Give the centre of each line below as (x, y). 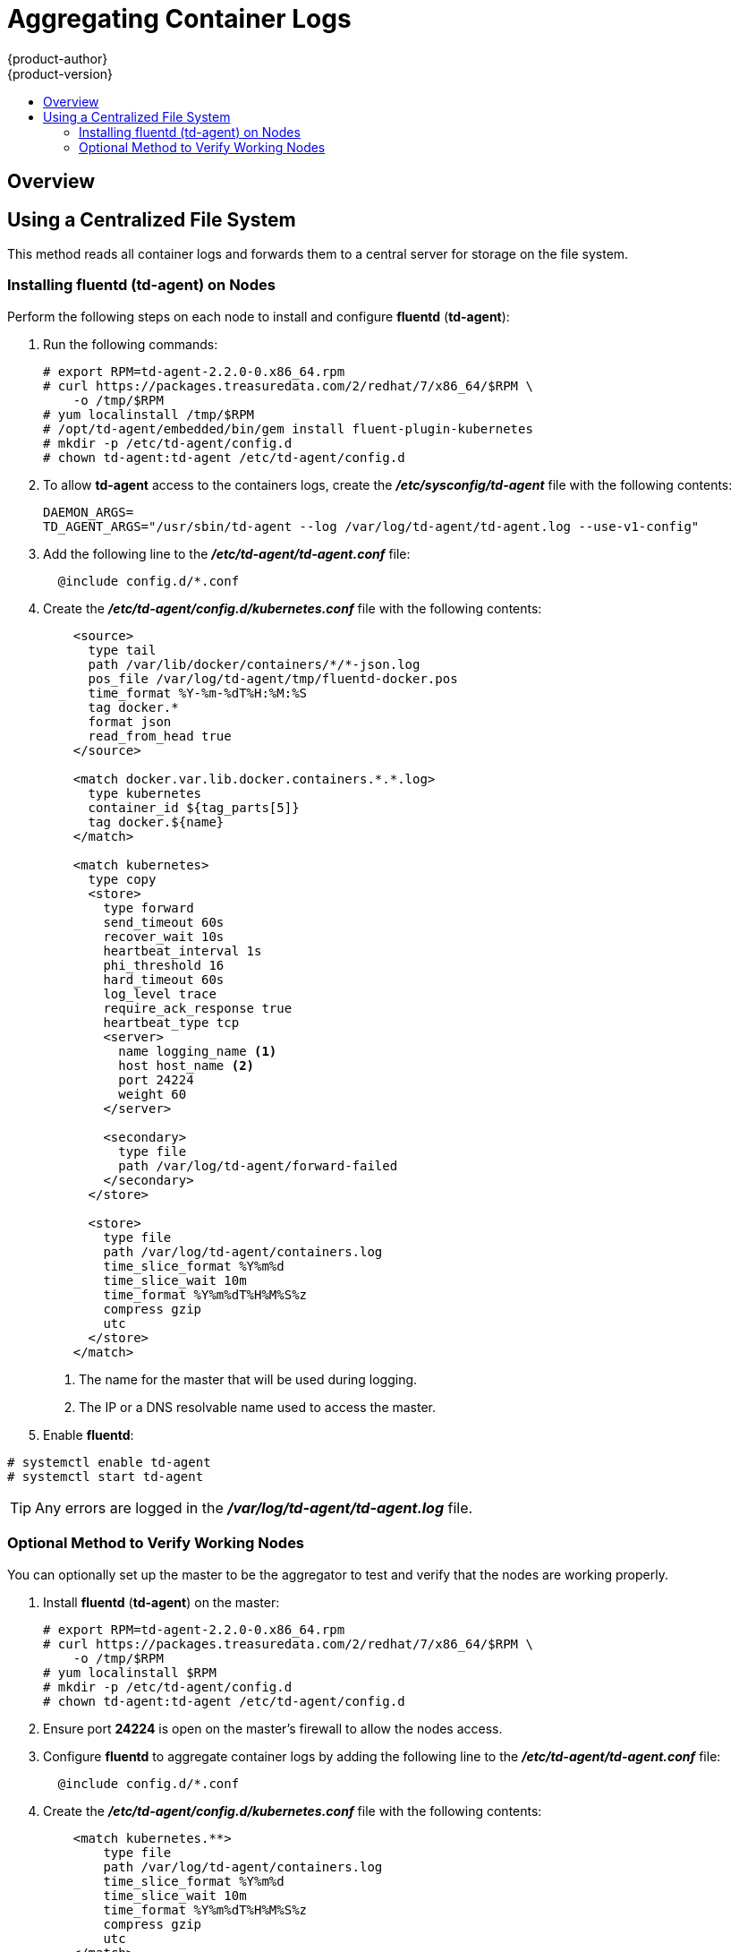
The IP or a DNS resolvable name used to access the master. (258, 1407)
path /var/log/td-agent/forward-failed (258, 1165)
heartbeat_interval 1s (183, 950)
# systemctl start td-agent (106, 1476)
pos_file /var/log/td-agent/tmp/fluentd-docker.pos (273, 678)
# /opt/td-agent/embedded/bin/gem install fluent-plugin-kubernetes (288, 428)
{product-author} (58, 58)
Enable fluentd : (89, 1434)
